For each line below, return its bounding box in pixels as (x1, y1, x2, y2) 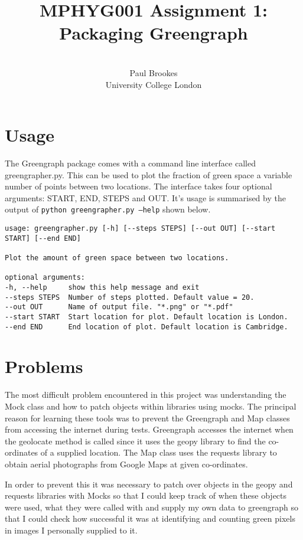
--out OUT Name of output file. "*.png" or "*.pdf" (5, 303, 233, 312)
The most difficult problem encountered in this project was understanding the (5, 388, 286, 401)
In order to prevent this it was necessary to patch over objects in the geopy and (5, 477, 293, 490)
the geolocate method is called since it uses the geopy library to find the (5, 434, 266, 447)
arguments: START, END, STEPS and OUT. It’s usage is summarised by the (5, 191, 286, 204)
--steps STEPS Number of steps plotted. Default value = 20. (5, 293, 255, 302)
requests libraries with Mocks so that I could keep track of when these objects (5, 489, 287, 502)
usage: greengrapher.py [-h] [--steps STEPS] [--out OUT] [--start (5, 224, 276, 233)
